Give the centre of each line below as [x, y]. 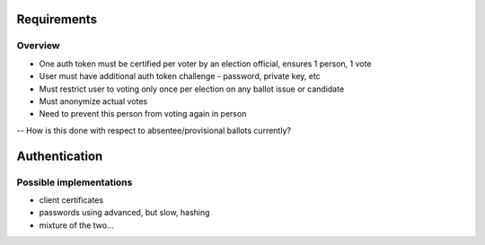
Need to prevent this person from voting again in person [143, 114]
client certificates [71, 200]
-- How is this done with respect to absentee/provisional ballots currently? [154, 130]
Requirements [57, 19]
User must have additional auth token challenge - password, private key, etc [180, 76]
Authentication [60, 156]
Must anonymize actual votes [93, 101]
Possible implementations [75, 182]
